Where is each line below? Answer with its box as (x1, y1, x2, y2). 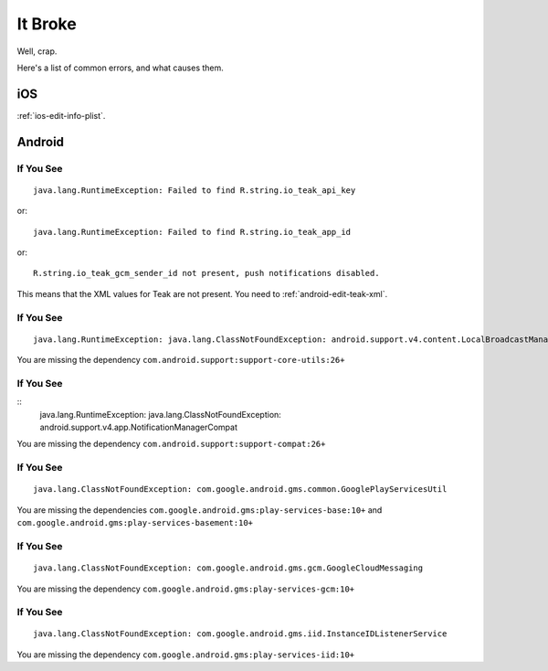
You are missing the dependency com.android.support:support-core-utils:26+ (16, 355, 345, 366)
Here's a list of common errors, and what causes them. (16, 62, 224, 73)
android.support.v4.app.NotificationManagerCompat (39, 421, 237, 433)
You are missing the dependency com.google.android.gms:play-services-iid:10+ (16, 649, 355, 660)
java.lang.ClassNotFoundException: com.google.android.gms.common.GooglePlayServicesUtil (33, 485, 448, 495)
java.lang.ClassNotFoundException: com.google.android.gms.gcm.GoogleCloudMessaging (33, 563, 424, 573)
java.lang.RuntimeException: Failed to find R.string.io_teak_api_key (33, 185, 356, 196)
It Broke (16, 14, 77, 34)
